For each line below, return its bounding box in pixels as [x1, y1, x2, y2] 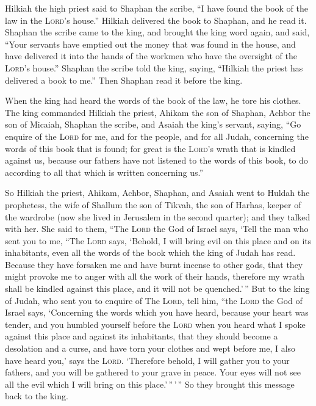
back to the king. [5, 390, 68, 402]
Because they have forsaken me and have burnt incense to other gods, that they [5, 258, 303, 270]
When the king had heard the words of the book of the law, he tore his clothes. [5, 94, 301, 107]
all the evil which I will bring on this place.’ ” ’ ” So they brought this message [5, 377, 295, 390]
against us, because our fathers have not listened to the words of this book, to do [5, 154, 308, 167]
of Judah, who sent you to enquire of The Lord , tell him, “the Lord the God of [5, 294, 303, 306]
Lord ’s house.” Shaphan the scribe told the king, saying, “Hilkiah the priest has [5, 61, 303, 74]
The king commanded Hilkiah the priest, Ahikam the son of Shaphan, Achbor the [5, 106, 311, 118]
